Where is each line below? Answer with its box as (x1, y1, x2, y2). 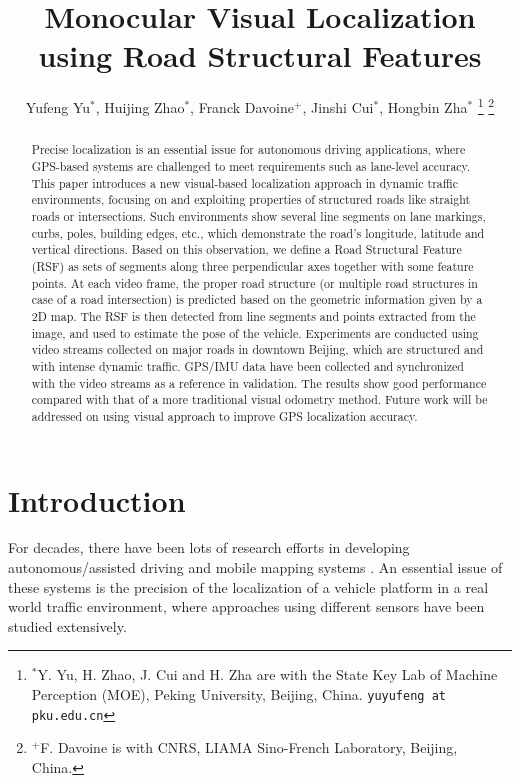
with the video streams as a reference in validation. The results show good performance (31, 374, 487, 391)
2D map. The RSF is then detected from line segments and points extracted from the (31, 307, 476, 324)
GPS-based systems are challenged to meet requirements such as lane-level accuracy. (31, 158, 471, 175)
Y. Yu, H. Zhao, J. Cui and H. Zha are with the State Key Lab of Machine (37, 664, 498, 685)
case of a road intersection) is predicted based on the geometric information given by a (31, 291, 483, 308)
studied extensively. (8, 615, 127, 636)
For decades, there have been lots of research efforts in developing (8, 537, 410, 558)
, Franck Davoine (190, 96, 294, 117)
